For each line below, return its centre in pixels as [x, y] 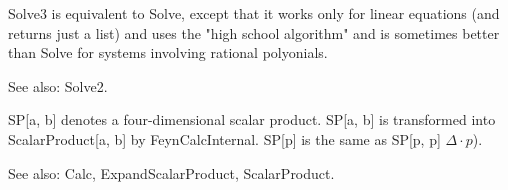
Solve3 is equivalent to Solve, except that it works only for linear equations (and [254, 13]
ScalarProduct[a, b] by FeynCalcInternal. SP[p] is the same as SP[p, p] [224, 138]
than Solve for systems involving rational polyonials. [168, 52]
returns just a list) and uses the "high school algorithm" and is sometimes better [254, 32]
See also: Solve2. [58, 85]
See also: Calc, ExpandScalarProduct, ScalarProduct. [171, 172]
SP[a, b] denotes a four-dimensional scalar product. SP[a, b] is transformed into [252, 119]
